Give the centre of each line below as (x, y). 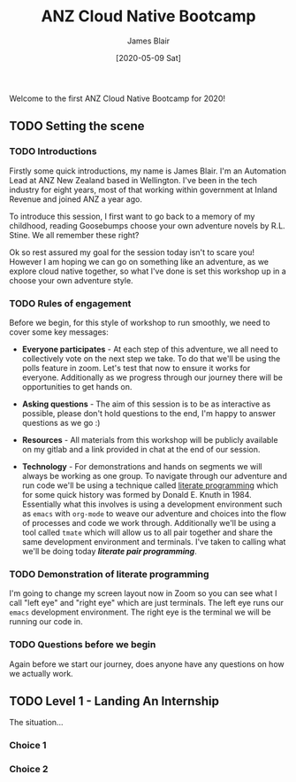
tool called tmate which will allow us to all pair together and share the (147, 532)
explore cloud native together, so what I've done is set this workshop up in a (148, 271)
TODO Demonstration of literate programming (109, 574)
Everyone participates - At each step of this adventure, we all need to (150, 349)
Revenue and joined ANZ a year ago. (76, 199)
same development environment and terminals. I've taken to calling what (154, 541)
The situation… (36, 723)
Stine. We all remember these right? (74, 235)
